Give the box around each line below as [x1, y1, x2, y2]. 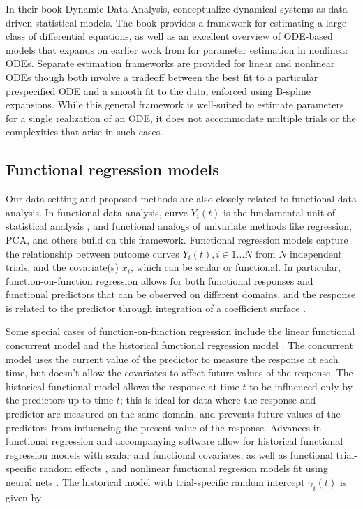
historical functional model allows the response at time [6, 378, 239, 393]
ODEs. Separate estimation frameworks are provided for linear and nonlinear [6, 56, 335, 71]
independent [290, 246, 342, 260]
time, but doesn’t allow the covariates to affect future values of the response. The [6, 365, 353, 380]
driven [6, 15, 33, 29]
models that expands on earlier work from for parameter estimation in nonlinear [6, 42, 349, 57]
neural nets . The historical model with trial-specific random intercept [6, 475, 305, 489]
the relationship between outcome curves [6, 246, 179, 260]
